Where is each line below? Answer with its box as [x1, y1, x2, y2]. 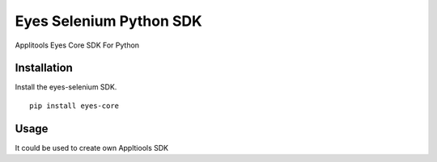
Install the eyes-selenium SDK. [15, 82, 117, 92]
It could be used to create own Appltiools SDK [15, 143, 169, 152]
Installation [15, 61, 73, 75]
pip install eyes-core [29, 101, 120, 110]
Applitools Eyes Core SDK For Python [15, 40, 140, 50]
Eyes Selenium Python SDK [15, 12, 202, 30]
